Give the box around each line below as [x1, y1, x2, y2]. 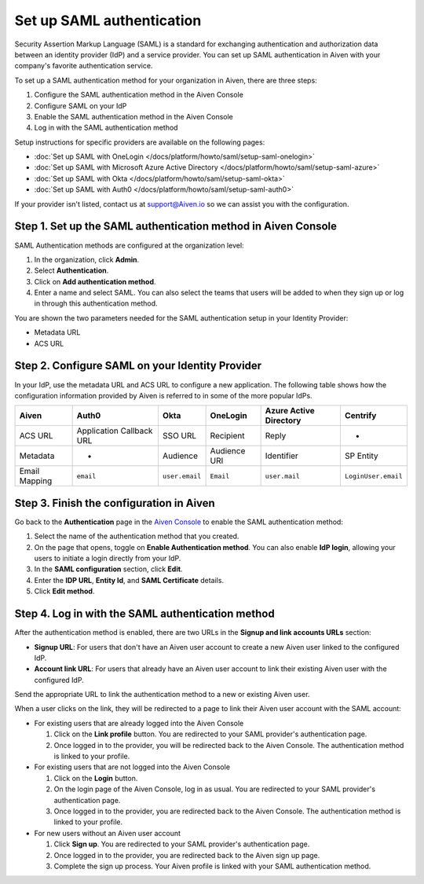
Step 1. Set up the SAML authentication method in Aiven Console [14, 220, 338, 233]
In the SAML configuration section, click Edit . [34, 564, 183, 574]
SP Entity [344, 450, 378, 461]
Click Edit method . [34, 586, 95, 596]
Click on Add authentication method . [34, 277, 156, 286]
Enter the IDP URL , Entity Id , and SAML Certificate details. [34, 575, 224, 585]
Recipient [210, 431, 245, 442]
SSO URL [162, 431, 197, 442]
